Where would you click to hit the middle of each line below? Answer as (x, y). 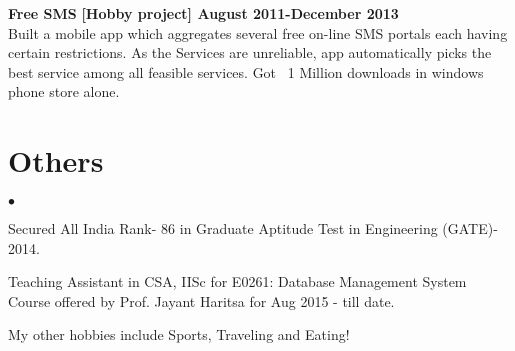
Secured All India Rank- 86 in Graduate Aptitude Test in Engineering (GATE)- (253, 228)
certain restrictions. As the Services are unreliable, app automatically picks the (250, 52)
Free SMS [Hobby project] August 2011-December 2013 (203, 13)
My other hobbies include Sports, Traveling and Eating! (179, 334)
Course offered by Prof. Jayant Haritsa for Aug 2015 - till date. (201, 300)
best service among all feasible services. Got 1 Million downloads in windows (246, 71)
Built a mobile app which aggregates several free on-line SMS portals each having (258, 32)
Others (56, 160)
